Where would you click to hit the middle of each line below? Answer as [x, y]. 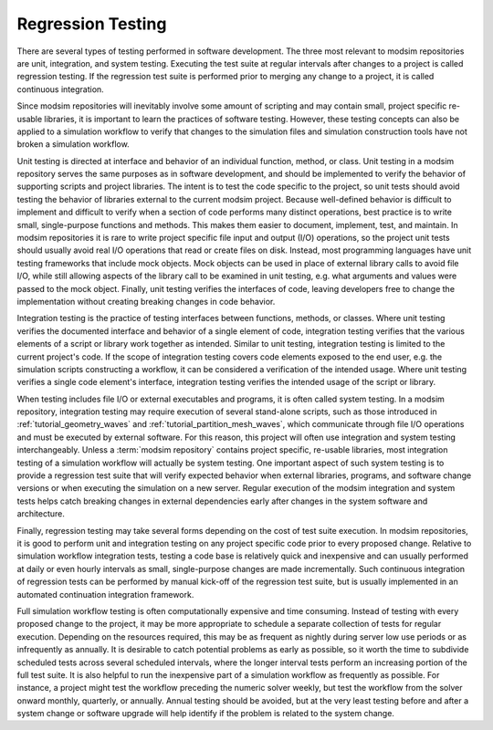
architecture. [41, 514]
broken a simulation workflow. [73, 144]
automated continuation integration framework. [105, 594]
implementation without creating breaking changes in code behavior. [146, 301]
